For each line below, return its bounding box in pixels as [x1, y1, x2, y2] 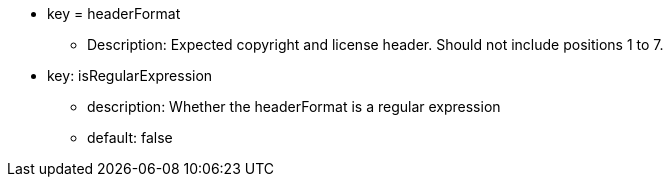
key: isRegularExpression [47, 67, 213, 84]
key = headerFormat [47, 5, 181, 22]
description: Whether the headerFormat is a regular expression [87, 98, 501, 115]
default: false [87, 129, 173, 146]
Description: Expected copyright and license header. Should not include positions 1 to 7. [87, 36, 664, 53]
